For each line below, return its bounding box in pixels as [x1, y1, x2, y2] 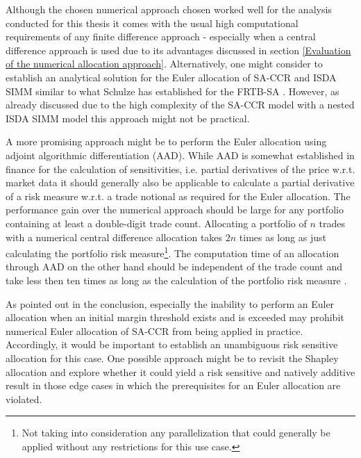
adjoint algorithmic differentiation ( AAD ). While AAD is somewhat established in [6, 147, 355, 162]
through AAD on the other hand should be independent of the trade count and [6, 259, 343, 274]
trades [319, 215, 346, 230]
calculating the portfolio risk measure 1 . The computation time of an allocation [6, 244, 339, 260]
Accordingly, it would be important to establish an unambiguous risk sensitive [6, 337, 338, 352]
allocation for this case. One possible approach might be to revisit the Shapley [6, 350, 339, 365]
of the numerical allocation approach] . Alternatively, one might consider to [6, 56, 323, 71]
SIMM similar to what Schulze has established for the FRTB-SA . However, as [6, 83, 339, 98]
